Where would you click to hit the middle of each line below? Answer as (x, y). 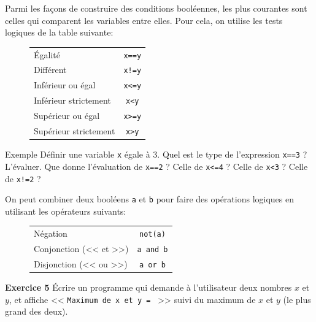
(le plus (297, 299)
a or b (152, 265)
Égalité (47, 54)
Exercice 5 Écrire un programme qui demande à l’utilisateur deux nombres (148, 287)
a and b (152, 250)
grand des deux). (37, 311)
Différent (50, 70)
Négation (51, 233)
